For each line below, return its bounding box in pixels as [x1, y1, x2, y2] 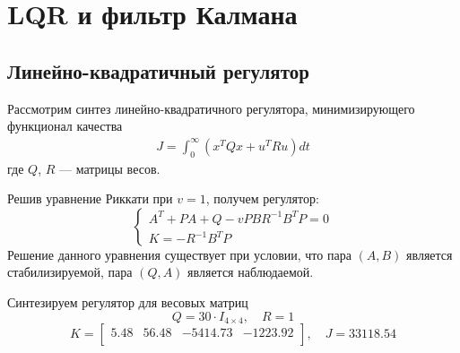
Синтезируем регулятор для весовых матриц [7, 292, 248, 311]
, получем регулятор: [205, 189, 319, 208]
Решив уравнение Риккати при [7, 189, 173, 208]
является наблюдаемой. [187, 263, 314, 281]
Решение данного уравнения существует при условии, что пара [7, 245, 352, 263]
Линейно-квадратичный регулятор [7, 56, 309, 84]
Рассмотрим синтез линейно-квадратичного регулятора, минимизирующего [7, 99, 415, 117]
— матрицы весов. [58, 159, 161, 177]
